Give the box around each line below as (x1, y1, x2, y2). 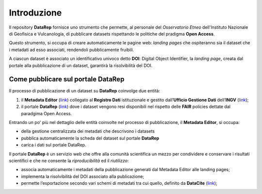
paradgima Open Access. (21, 110, 72, 116)
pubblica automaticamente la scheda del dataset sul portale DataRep (21, 135, 160, 141)
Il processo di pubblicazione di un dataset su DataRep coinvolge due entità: (9, 88, 160, 94)
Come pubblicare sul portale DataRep (9, 75, 125, 84)
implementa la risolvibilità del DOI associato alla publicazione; (21, 173, 145, 179)
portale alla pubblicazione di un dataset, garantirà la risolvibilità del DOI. (9, 62, 153, 68)
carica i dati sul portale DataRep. (21, 142, 86, 148)
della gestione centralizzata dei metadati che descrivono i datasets (21, 128, 155, 134)
